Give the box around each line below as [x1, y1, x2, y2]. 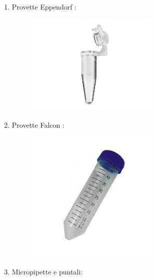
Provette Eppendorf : [11, 2, 77, 12]
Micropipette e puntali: [11, 266, 83, 277]
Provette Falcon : [11, 119, 64, 130]
